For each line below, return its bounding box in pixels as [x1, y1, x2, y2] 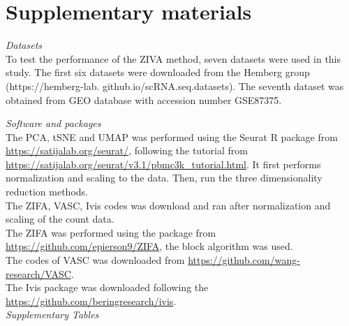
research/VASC [6, 266, 71, 281]
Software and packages [6, 116, 101, 131]
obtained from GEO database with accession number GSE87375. [6, 92, 282, 107]
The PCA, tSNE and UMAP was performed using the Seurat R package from [6, 129, 338, 144]
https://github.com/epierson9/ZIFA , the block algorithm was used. [6, 239, 293, 253]
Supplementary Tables [6, 307, 99, 322]
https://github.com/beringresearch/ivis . [6, 293, 177, 308]
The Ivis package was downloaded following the [6, 280, 209, 295]
